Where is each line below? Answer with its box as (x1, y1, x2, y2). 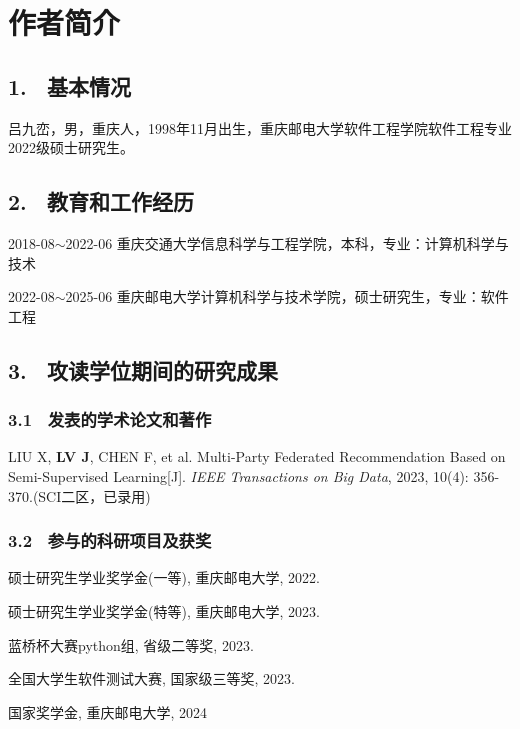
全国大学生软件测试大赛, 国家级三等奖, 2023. (8, 668, 295, 689)
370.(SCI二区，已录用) (8, 485, 151, 506)
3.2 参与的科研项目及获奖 (8, 528, 212, 553)
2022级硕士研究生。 (8, 137, 134, 158)
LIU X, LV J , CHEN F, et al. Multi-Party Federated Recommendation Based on (8, 446, 506, 467)
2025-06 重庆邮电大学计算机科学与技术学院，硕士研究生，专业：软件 (65, 286, 509, 307)
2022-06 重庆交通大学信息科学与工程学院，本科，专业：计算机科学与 (65, 232, 509, 253)
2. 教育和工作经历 (8, 186, 194, 217)
